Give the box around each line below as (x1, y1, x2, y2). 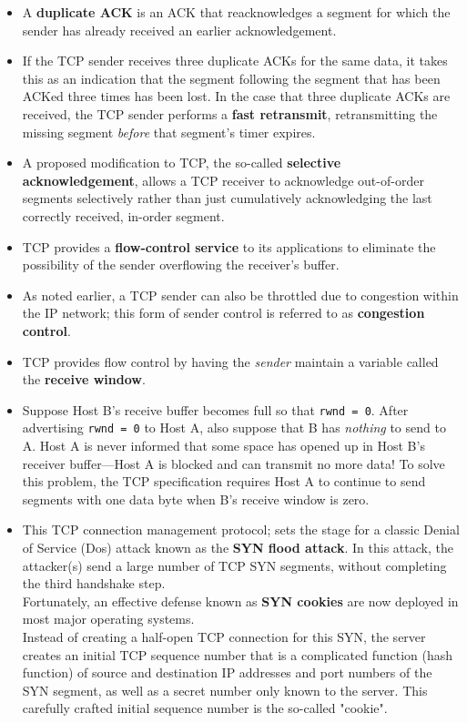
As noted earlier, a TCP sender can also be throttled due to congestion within (22, 285, 459, 304)
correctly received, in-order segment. (22, 206, 225, 225)
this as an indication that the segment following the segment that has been (22, 68, 441, 87)
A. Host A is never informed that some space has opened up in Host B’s (22, 436, 425, 454)
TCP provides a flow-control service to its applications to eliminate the (22, 237, 436, 256)
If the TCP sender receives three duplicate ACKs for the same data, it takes (22, 51, 448, 70)
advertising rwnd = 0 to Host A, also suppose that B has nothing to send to (22, 418, 446, 437)
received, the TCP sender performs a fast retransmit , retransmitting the (22, 104, 438, 123)
